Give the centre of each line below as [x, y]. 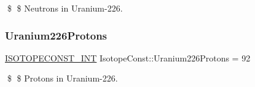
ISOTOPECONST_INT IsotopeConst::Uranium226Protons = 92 [128, 57]
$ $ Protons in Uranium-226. [62, 78]
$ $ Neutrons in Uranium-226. [65, 8]
